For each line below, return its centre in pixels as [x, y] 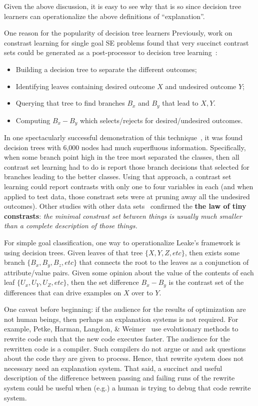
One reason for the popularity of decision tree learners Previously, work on [118, 33]
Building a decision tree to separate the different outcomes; [106, 69]
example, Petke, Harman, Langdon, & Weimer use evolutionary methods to [121, 329]
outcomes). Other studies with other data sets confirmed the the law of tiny [125, 206]
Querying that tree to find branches [70, 103]
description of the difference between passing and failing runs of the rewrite [119, 378]
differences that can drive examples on [63, 292]
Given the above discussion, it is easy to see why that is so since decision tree [123, 6]
